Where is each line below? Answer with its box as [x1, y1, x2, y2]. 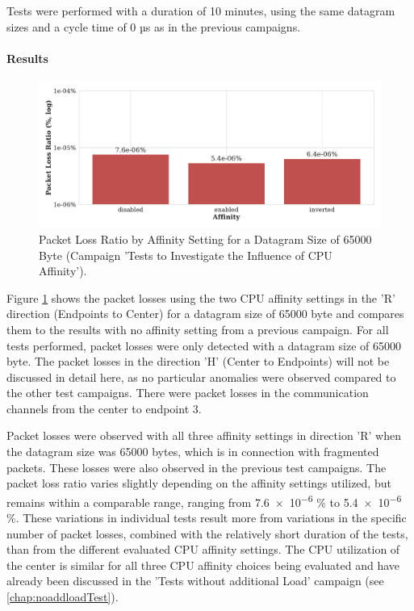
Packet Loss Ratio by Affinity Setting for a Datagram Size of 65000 [39, 230, 372, 247]
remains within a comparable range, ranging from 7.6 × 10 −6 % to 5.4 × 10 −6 [6, 491, 402, 510]
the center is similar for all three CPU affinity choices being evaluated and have [6, 556, 400, 573]
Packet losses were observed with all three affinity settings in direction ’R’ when [6, 427, 402, 444]
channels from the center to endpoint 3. [6, 400, 202, 416]
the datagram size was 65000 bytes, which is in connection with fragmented [6, 443, 379, 460]
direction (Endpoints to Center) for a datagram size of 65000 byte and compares [6, 305, 404, 322]
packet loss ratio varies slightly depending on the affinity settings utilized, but [6, 475, 391, 492]
